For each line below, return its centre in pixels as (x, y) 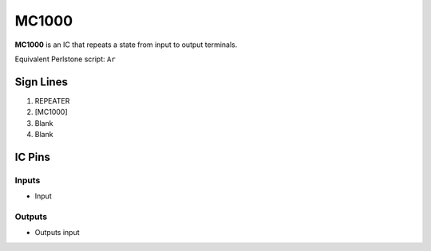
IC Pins (33, 157)
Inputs (28, 180)
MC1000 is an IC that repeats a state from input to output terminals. (126, 45)
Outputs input (57, 233)
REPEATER (52, 100)
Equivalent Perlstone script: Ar (65, 59)
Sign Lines (41, 82)
